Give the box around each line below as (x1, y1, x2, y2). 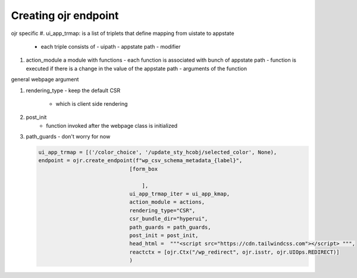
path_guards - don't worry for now (26, 133, 111, 140)
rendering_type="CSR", (129, 207, 196, 214)
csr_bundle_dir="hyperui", (129, 216, 208, 222)
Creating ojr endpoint (11, 9, 119, 22)
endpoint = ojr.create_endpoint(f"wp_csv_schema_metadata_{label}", (38, 157, 243, 164)
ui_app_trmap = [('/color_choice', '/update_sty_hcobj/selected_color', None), (38, 149, 277, 156)
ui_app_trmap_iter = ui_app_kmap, (129, 191, 230, 197)
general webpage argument (11, 76, 79, 83)
